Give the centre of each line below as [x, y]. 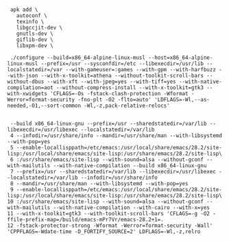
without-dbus [26, 82]
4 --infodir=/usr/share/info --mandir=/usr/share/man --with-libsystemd [116, 136]
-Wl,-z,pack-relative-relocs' [126, 106]
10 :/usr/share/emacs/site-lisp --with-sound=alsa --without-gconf [106, 202]
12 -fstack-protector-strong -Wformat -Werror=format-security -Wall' [110, 226]
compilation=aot [30, 88]
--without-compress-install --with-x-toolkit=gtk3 [130, 88]
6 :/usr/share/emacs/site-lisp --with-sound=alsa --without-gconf [107, 160]
